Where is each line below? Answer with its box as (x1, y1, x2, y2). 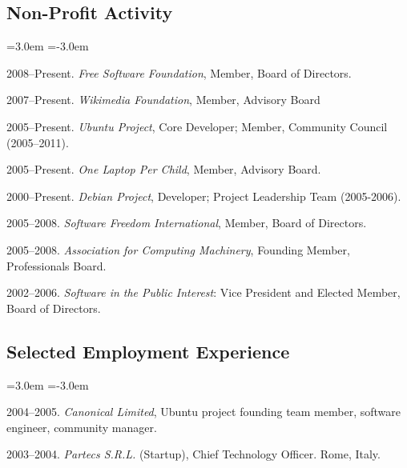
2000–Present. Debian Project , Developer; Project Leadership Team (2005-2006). (6, 187, 401, 204)
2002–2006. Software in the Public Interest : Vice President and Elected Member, (6, 284, 401, 301)
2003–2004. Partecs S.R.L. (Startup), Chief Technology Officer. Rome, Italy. (6, 446, 381, 462)
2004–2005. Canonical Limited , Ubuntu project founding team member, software (6, 403, 401, 420)
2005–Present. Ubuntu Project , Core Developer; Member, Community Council (6, 118, 388, 134)
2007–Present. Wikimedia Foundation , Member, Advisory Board (6, 91, 320, 108)
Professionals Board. (6, 257, 107, 274)
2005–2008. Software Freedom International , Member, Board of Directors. (6, 214, 367, 231)
